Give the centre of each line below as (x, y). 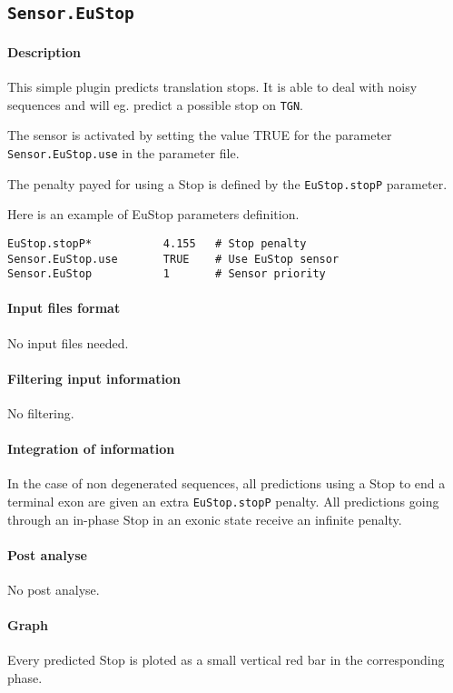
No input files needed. (68, 342)
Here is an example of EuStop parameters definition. (153, 214)
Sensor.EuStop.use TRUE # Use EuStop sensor (173, 259)
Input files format (64, 308)
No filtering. (41, 413)
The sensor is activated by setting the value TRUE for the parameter (200, 135)
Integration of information (91, 449)
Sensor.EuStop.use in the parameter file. (123, 153)
